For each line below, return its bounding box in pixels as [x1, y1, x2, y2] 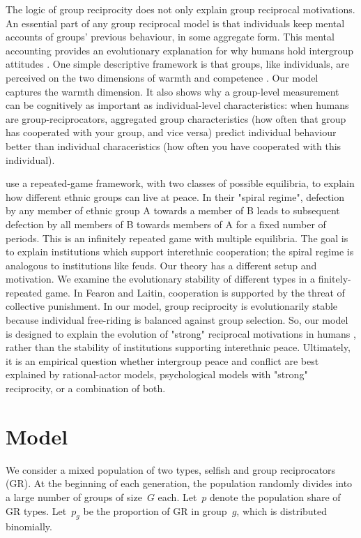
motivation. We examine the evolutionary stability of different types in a [6, 271, 315, 286]
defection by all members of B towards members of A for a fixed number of [6, 216, 326, 231]
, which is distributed [236, 503, 328, 518]
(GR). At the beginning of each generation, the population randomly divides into [6, 476, 353, 491]
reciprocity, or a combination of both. [6, 381, 166, 396]
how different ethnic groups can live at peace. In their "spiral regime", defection [6, 189, 345, 204]
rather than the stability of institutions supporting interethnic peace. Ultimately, [6, 340, 351, 354]
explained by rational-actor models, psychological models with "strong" [6, 367, 308, 382]
